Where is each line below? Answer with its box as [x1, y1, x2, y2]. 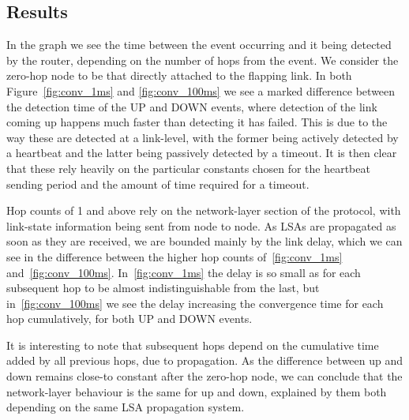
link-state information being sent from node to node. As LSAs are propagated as [6, 217, 396, 234]
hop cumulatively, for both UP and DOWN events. [6, 310, 253, 327]
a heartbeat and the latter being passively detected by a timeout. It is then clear [6, 144, 397, 161]
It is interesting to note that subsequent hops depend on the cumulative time [6, 336, 379, 353]
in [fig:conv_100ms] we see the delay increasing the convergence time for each [6, 294, 384, 311]
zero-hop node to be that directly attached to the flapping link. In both [6, 67, 352, 84]
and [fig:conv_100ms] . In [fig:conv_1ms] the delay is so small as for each [6, 264, 361, 280]
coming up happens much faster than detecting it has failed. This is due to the [6, 114, 388, 130]
